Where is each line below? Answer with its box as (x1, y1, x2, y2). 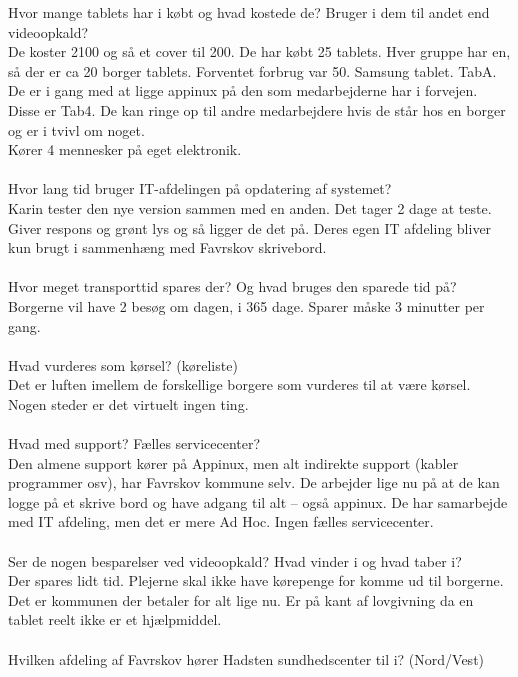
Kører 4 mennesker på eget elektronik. (8, 139, 242, 160)
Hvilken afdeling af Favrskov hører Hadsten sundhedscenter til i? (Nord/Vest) (8, 648, 485, 669)
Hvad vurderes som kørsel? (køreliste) (8, 354, 238, 375)
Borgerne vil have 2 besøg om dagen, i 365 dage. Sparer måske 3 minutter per (8, 295, 485, 316)
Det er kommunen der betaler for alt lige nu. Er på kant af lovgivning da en (8, 589, 474, 610)
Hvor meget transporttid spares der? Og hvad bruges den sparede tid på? (8, 276, 457, 297)
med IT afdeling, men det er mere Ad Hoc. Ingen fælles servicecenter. (8, 511, 434, 532)
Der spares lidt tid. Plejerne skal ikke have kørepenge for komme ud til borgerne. (8, 570, 504, 591)
